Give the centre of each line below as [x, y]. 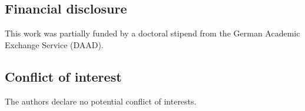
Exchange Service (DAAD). [54, 44]
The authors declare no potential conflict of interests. [101, 101]
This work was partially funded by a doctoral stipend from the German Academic [152, 33]
